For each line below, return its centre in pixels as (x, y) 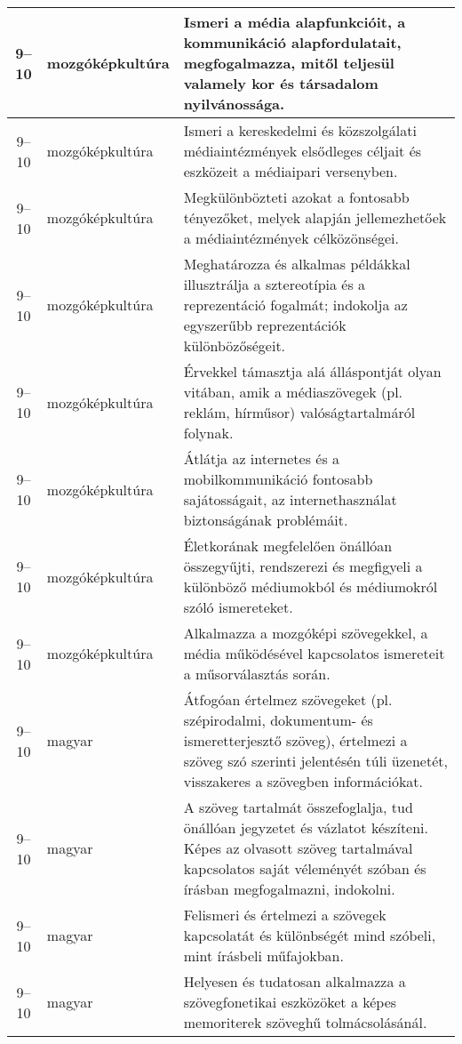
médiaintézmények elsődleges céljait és (303, 151)
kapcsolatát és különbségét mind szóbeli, (310, 935)
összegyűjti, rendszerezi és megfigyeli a (303, 566)
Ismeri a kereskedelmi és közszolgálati (300, 130)
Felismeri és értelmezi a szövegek (285, 915)
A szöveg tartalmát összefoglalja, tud (298, 807)
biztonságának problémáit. (266, 520)
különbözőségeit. (235, 345)
